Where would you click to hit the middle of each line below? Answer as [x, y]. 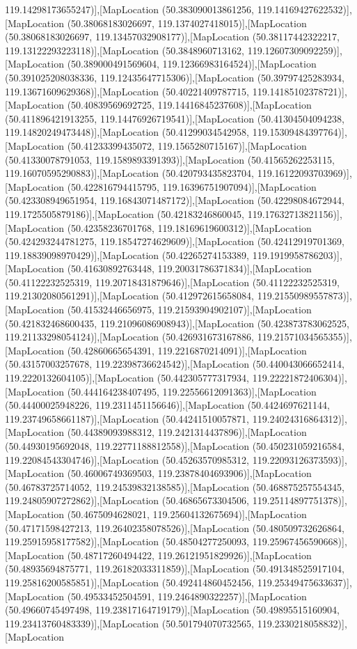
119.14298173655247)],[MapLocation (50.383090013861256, [130, 9]
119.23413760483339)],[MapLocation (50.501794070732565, [130, 623]
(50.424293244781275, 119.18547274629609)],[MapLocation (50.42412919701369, [175, 241]
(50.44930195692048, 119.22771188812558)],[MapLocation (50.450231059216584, [175, 446]
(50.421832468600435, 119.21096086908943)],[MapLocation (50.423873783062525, [177, 323]
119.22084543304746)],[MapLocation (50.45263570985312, [127, 459]
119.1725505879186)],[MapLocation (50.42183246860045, [125, 213]
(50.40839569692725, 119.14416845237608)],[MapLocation [189, 105]
